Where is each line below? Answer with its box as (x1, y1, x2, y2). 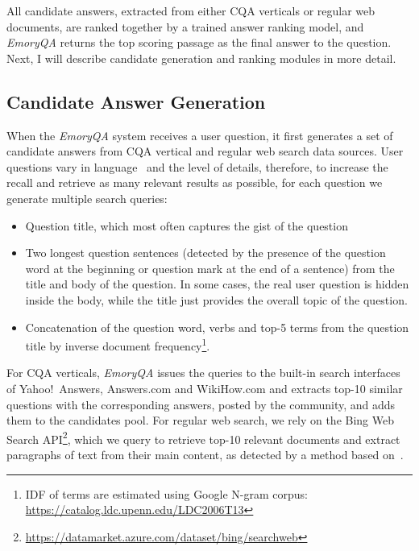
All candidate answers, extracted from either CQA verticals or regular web (6, 2, 375, 19)
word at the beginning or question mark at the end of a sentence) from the (25, 259, 395, 276)
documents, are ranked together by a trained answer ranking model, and (6, 18, 364, 35)
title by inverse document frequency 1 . (25, 335, 210, 354)
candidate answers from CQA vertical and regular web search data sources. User (6, 143, 404, 159)
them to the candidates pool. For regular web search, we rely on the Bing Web (6, 412, 394, 429)
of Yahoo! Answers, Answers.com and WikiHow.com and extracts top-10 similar (6, 379, 403, 396)
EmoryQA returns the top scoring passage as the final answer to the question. (6, 34, 392, 51)
